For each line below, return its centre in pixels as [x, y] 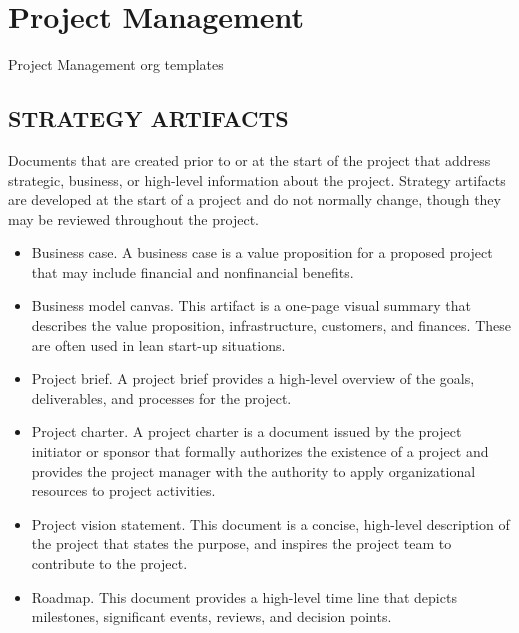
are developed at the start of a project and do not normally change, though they [254, 199]
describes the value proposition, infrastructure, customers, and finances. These [271, 325]
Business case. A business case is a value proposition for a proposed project [262, 252]
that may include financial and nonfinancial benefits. [192, 271]
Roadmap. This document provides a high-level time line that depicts [244, 596]
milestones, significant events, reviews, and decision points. [211, 616]
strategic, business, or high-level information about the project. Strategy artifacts [257, 179]
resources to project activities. [123, 490]
